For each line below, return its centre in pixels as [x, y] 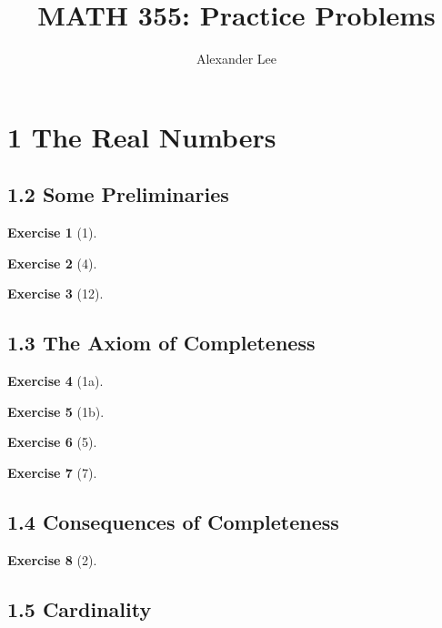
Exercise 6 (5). [52, 442]
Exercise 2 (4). [52, 263]
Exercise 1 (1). [52, 233]
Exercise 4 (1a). [55, 381]
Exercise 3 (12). [55, 294]
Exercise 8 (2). [52, 559]
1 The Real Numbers [142, 136]
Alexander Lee [236, 59]
